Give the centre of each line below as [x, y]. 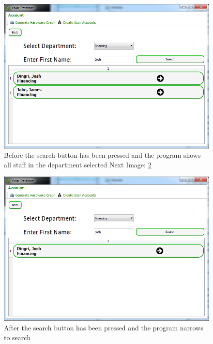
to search [17, 337]
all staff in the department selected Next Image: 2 [78, 164]
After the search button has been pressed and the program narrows [104, 327]
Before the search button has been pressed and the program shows [102, 155]
